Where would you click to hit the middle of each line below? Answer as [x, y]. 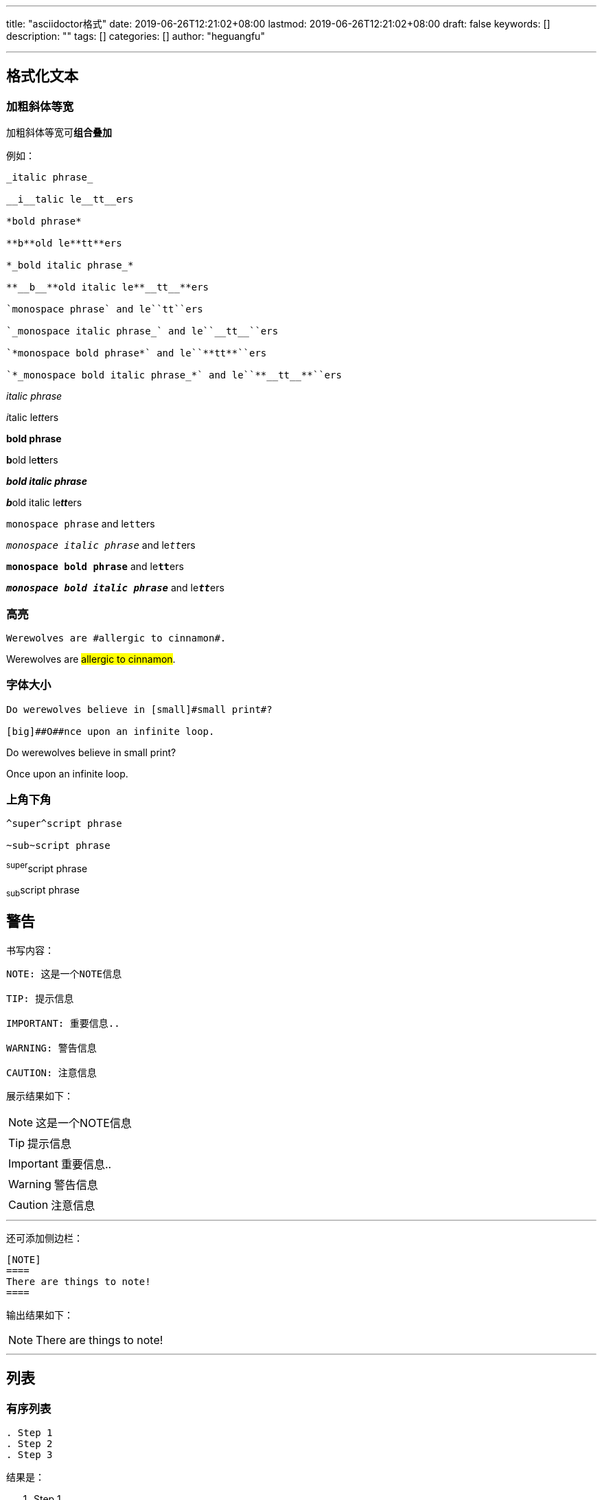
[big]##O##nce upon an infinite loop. [111, 731]
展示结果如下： [40, 1095]
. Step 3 [30, 1454]
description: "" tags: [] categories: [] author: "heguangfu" [136, 36]
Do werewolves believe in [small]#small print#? [139, 709]
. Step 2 [30, 1443]
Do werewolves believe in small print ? [91, 752]
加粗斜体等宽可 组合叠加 [59, 133]
